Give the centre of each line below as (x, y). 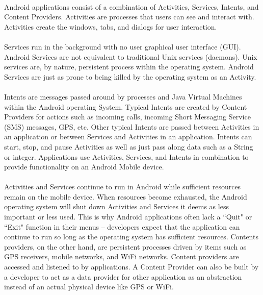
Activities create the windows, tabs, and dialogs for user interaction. (111, 26)
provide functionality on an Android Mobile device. (84, 167)
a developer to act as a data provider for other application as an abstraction (123, 276)
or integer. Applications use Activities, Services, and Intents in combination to (126, 156)
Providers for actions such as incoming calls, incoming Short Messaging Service (127, 117)
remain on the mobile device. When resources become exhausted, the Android (126, 196)
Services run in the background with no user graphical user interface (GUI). (123, 46)
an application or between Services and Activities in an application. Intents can (128, 137)
